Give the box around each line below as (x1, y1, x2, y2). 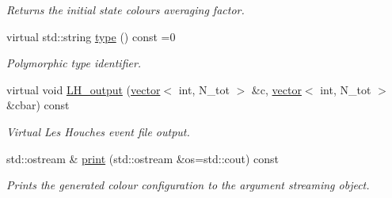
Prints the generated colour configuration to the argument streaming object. (6, 177, 370, 193)
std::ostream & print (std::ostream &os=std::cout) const (6, 150, 280, 166)
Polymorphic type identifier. (6, 55, 142, 71)
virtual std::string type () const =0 (6, 28, 176, 44)
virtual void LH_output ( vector (6, 81, 161, 97)
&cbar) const (6, 97, 70, 113)
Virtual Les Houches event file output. (6, 123, 190, 139)
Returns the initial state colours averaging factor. (6, 2, 245, 17)
